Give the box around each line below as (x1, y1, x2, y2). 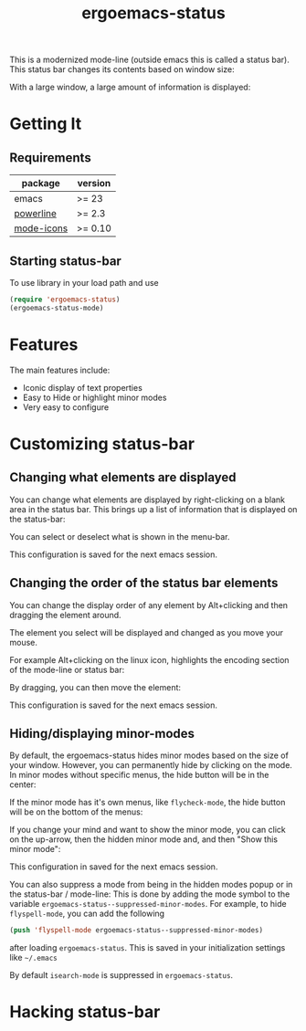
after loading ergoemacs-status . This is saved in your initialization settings (9, 942, 286, 953)
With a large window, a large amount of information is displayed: (9, 81, 251, 93)
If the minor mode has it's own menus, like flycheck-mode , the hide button (9, 797, 286, 808)
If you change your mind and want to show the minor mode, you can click (9, 825, 286, 836)
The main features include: (9, 364, 111, 375)
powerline (14, 207, 58, 220)
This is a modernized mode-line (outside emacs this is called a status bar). (9, 54, 290, 66)
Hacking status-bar (9, 1002, 161, 1023)
